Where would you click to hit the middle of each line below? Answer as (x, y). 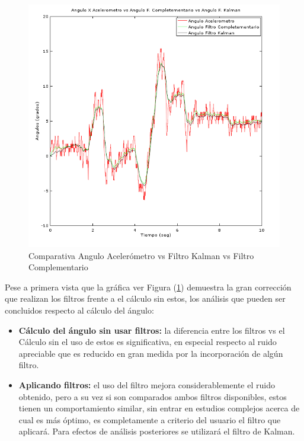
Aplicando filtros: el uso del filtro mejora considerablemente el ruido (147, 385)
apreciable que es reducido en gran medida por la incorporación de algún (151, 353)
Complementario (58, 267)
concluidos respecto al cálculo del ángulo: (79, 310)
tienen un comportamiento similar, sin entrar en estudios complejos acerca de (159, 408)
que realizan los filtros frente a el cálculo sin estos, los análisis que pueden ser (145, 298)
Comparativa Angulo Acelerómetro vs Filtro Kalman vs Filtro (141, 255)
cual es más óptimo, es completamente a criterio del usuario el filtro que (150, 419)
